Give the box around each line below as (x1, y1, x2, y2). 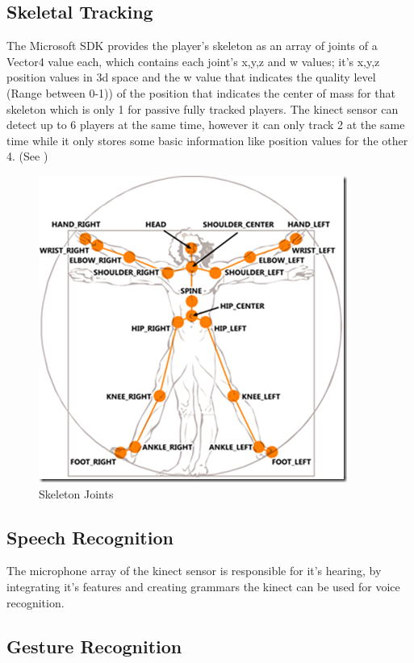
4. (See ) (6, 148, 48, 165)
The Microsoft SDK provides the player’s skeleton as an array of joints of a (6, 37, 378, 54)
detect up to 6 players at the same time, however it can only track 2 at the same (6, 116, 405, 133)
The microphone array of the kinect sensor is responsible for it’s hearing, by (6, 562, 382, 579)
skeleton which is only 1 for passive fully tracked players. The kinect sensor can (6, 100, 399, 117)
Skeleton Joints (39, 485, 114, 502)
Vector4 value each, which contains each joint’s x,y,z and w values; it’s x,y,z (6, 52, 380, 69)
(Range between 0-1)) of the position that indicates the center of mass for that (6, 84, 395, 101)
